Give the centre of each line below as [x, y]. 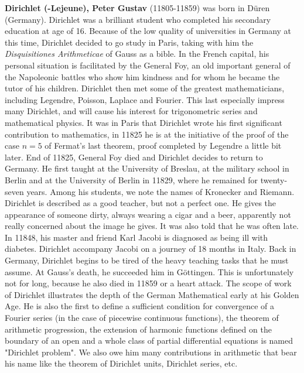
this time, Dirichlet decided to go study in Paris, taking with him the [129, 42]
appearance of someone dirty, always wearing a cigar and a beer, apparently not [148, 214]
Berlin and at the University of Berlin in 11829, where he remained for [131, 179]
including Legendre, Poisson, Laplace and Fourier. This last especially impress [145, 99]
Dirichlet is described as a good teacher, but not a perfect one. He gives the [141, 203]
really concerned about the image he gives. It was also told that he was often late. [152, 226]
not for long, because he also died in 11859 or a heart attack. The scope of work [148, 283]
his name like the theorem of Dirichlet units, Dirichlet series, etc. [121, 363]
